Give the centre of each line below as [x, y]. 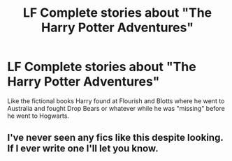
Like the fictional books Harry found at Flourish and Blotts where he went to [116, 101]
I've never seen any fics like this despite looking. [115, 138]
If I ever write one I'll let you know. [83, 149]
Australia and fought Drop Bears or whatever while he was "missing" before [116, 108]
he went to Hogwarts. [38, 116]
